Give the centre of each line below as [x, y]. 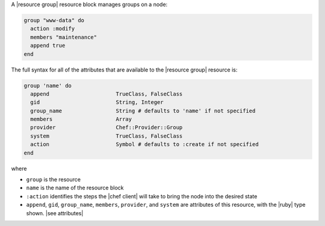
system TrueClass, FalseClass [107, 136]
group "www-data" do [54, 20]
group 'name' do [48, 85]
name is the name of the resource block [75, 188]
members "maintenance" [64, 37]
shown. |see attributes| [55, 213]
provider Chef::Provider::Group [107, 127]
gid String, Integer [97, 102]
